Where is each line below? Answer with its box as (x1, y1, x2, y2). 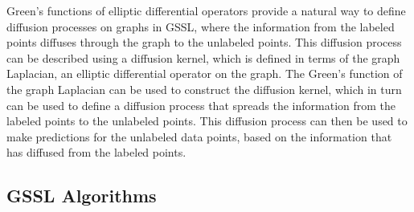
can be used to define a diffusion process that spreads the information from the (6, 96, 396, 113)
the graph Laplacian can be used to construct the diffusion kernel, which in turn (6, 80, 402, 97)
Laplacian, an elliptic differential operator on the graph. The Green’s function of (6, 65, 403, 82)
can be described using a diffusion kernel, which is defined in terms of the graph (6, 49, 400, 66)
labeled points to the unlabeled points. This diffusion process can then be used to (6, 112, 408, 129)
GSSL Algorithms (6, 183, 157, 208)
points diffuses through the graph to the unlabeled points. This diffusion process (6, 34, 402, 51)
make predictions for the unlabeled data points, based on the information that (6, 128, 392, 145)
